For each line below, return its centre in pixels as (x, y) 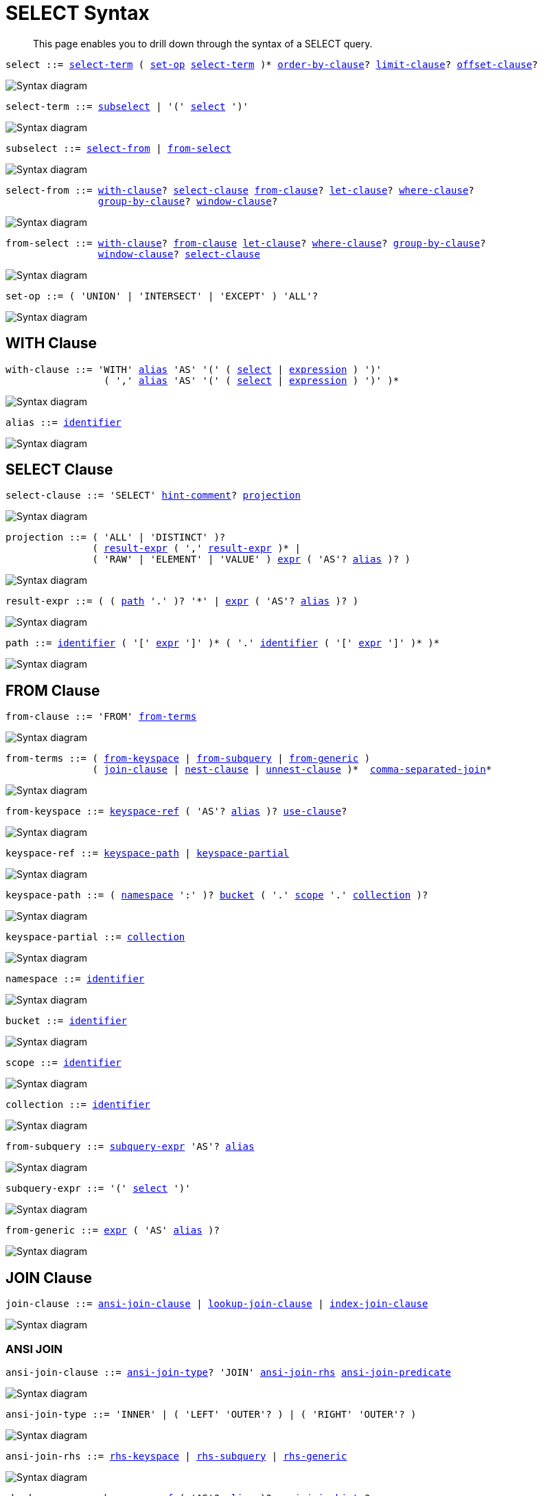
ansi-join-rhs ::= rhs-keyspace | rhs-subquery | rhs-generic (176, 1456)
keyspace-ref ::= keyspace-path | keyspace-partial (148, 853)
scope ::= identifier (63, 1063)
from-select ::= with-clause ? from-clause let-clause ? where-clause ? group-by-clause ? (246, 243)
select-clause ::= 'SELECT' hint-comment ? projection (153, 496)
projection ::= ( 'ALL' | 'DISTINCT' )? (116, 537)
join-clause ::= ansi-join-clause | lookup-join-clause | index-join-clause (217, 1304)
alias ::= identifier (63, 422)
